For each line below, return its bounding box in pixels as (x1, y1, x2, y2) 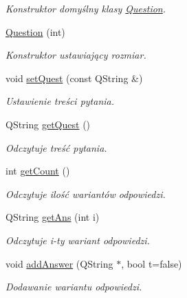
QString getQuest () (5, 117, 91, 131)
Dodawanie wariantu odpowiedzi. (5, 279, 142, 294)
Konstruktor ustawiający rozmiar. (5, 48, 146, 62)
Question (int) (5, 24, 65, 39)
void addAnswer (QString (5, 256, 113, 270)
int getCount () (5, 163, 70, 178)
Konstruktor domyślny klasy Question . (5, 1, 166, 15)
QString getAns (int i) (5, 210, 100, 224)
